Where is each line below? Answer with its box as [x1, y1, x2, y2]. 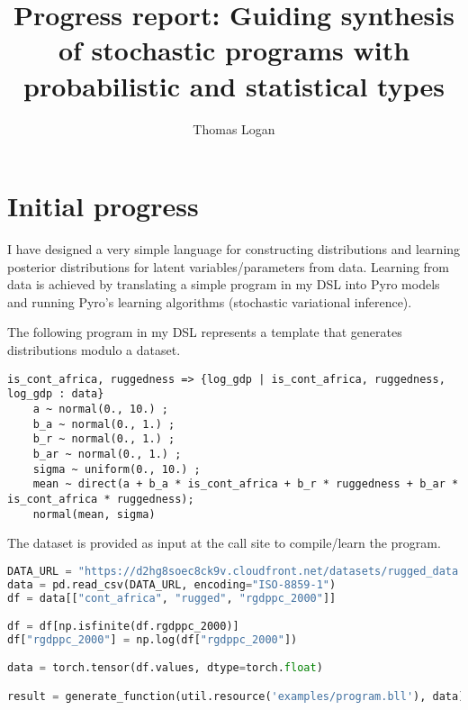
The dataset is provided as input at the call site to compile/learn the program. [7, 533, 441, 552]
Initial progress [7, 187, 199, 224]
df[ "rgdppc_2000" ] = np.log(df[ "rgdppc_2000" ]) [7, 633, 298, 646]
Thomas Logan [193, 119, 275, 138]
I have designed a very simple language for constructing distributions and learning [7, 240, 461, 259]
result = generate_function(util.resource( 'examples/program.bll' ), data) [7, 689, 465, 703]
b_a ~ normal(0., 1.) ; [32, 417, 175, 431]
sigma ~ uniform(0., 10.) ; [32, 462, 201, 476]
